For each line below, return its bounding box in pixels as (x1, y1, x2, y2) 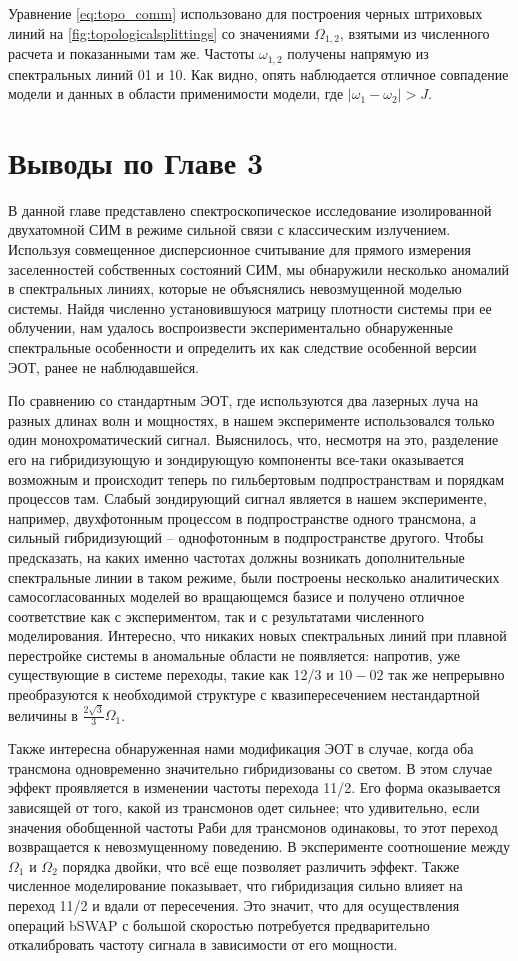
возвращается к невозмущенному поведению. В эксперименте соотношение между (8, 836, 510, 857)
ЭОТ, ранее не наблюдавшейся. (8, 356, 199, 377)
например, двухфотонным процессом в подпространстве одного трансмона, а (8, 507, 476, 528)
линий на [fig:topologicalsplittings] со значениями (8, 22, 310, 43)
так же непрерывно (388, 664, 505, 685)
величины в (8, 704, 78, 725)
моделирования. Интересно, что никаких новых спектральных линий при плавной (8, 625, 507, 646)
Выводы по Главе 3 (8, 141, 264, 182)
